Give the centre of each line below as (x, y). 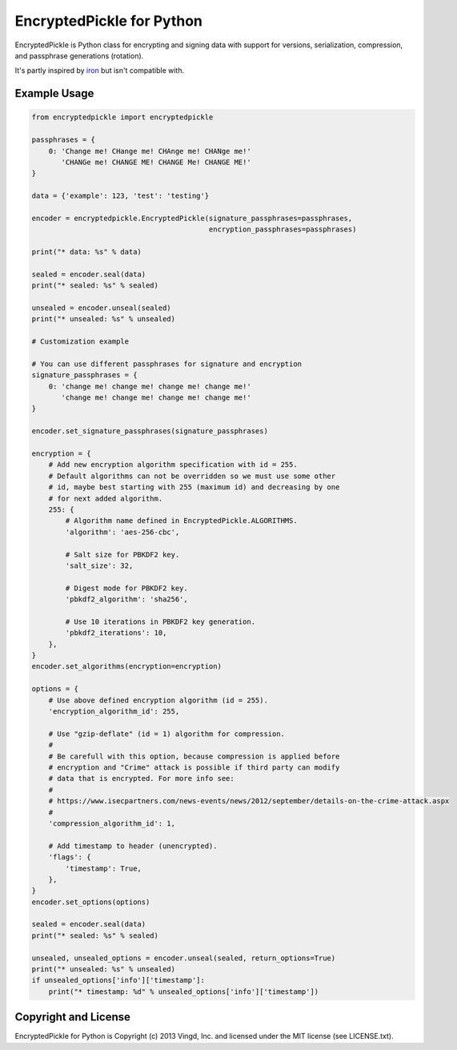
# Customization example (80, 342)
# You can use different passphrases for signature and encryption (167, 364)
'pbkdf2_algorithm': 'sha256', (126, 599)
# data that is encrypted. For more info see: (142, 778)
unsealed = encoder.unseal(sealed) (101, 308)
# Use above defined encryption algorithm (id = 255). (158, 700)
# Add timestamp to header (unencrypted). (133, 846)
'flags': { (70, 857)
